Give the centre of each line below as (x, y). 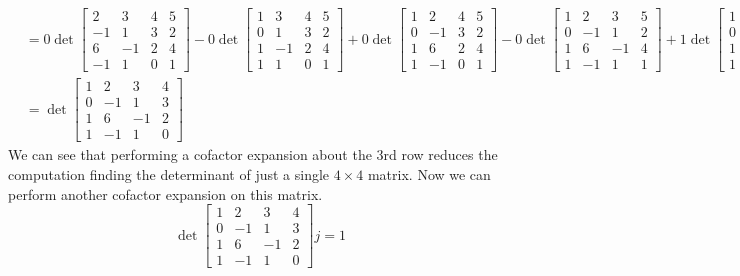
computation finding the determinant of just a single (169, 173)
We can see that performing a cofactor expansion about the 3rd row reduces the (253, 154)
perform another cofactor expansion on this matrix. (165, 193)
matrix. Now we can (429, 173)
